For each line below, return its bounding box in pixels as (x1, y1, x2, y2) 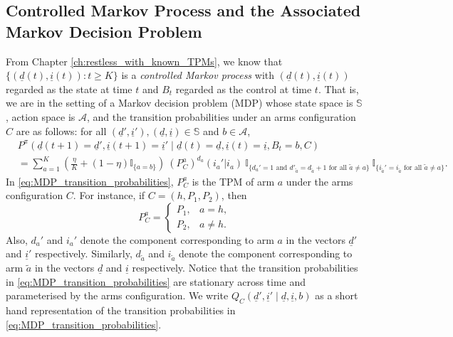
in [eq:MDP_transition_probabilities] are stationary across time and (6, 274, 306, 289)
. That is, (318, 81, 359, 96)
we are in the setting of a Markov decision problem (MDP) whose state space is (6, 95, 353, 110)
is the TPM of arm (192, 173, 275, 188)
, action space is (6, 109, 75, 124)
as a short (315, 288, 358, 303)
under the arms (286, 173, 353, 188)
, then (221, 188, 247, 203)
